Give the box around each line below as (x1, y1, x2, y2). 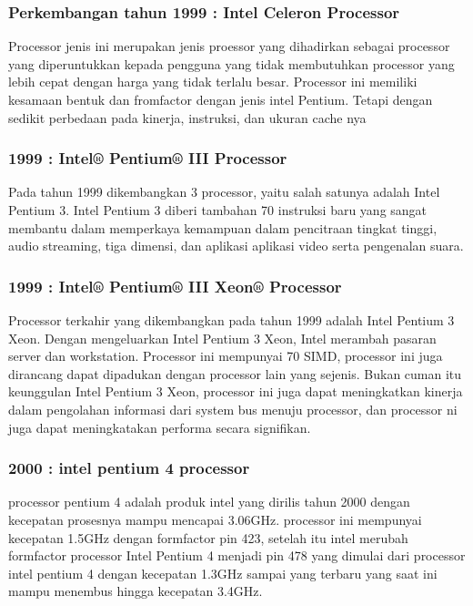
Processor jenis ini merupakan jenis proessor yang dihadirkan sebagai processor (8, 36, 450, 56)
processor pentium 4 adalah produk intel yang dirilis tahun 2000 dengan (8, 492, 410, 511)
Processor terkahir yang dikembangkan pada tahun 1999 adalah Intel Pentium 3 (8, 311, 455, 329)
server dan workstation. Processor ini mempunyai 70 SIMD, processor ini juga (8, 346, 443, 365)
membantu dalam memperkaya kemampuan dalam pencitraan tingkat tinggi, (8, 218, 438, 237)
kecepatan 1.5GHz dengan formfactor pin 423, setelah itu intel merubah (8, 528, 408, 547)
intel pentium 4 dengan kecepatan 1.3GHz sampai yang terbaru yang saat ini (8, 563, 438, 582)
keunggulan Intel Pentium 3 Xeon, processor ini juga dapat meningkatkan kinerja (8, 382, 463, 401)
